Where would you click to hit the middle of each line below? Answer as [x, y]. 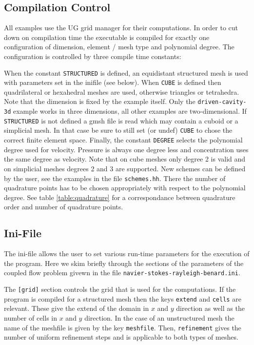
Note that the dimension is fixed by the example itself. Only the [100, 101]
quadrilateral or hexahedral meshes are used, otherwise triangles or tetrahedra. [122, 91]
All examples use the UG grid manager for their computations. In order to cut [121, 28]
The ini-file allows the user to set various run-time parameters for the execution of [127, 254]
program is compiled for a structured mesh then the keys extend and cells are [123, 298]
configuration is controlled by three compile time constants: [93, 56]
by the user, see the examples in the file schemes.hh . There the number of [115, 178]
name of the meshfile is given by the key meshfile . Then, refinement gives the [123, 327]
